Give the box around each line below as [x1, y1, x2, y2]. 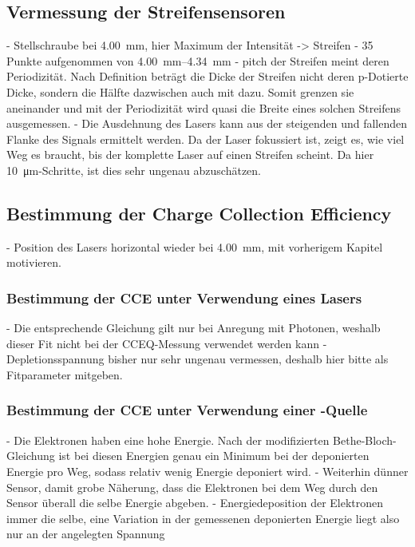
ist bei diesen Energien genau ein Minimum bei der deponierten [58, 447, 370, 464]
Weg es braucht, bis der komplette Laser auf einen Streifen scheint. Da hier [6, 146, 374, 163]
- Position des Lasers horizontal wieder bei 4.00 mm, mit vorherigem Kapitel [6, 238, 383, 255]
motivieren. [6, 254, 61, 271]
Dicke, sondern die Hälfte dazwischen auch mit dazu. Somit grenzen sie [6, 83, 354, 100]
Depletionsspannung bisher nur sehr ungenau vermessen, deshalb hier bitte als [6, 351, 389, 367]
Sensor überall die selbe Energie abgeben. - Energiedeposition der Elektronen [6, 494, 384, 511]
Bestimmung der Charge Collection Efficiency [6, 200, 392, 225]
